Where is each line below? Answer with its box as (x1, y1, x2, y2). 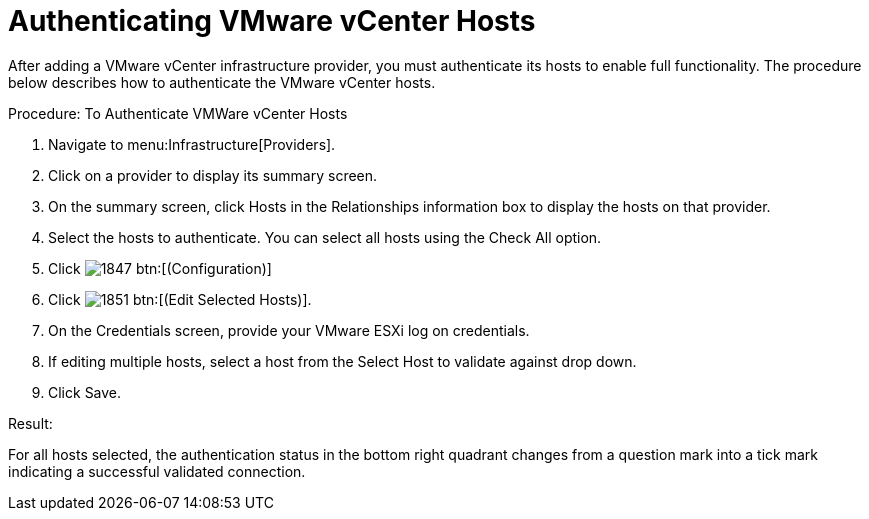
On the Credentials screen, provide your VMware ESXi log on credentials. (48, 321, 530, 339)
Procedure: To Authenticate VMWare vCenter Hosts (8, 104, 348, 122)
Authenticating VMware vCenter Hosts (8, 4, 536, 38)
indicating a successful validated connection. (8, 462, 306, 480)
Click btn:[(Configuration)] (48, 259, 272, 277)
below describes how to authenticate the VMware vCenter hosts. (8, 73, 436, 91)
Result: (8, 414, 53, 432)
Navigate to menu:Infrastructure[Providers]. (48, 135, 336, 153)
